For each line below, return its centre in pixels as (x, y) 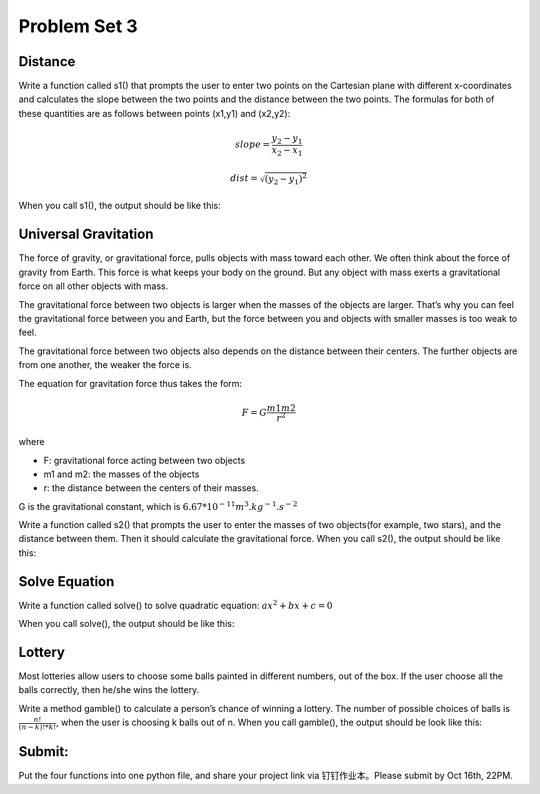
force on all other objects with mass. (93, 286)
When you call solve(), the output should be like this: (126, 624)
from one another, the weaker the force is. (105, 365)
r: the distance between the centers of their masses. (151, 488)
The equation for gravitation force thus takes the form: (130, 383)
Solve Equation (66, 581)
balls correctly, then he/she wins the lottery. (109, 690)
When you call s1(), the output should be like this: (120, 206)
